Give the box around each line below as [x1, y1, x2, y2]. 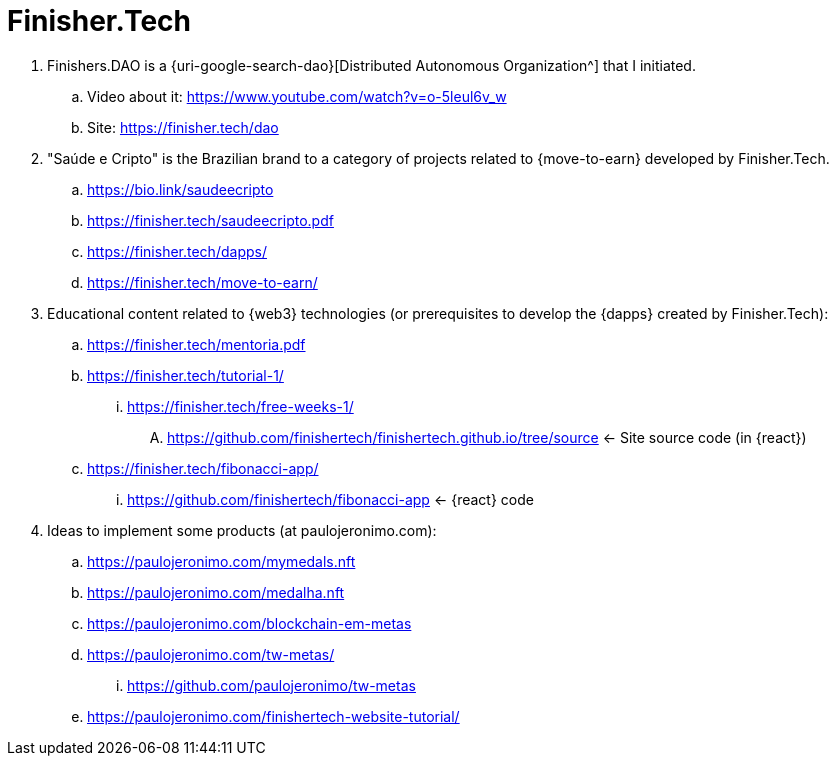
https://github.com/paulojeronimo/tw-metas [127, 676, 416, 694]
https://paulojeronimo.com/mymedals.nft [87, 552, 356, 570]
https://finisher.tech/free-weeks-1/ [127, 397, 354, 415]
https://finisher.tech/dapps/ [87, 242, 267, 260]
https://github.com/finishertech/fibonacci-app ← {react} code [127, 490, 534, 508]
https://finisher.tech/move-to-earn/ [87, 273, 318, 291]
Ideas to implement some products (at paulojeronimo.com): [47, 521, 437, 539]
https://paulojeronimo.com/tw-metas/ [87, 645, 335, 663]
